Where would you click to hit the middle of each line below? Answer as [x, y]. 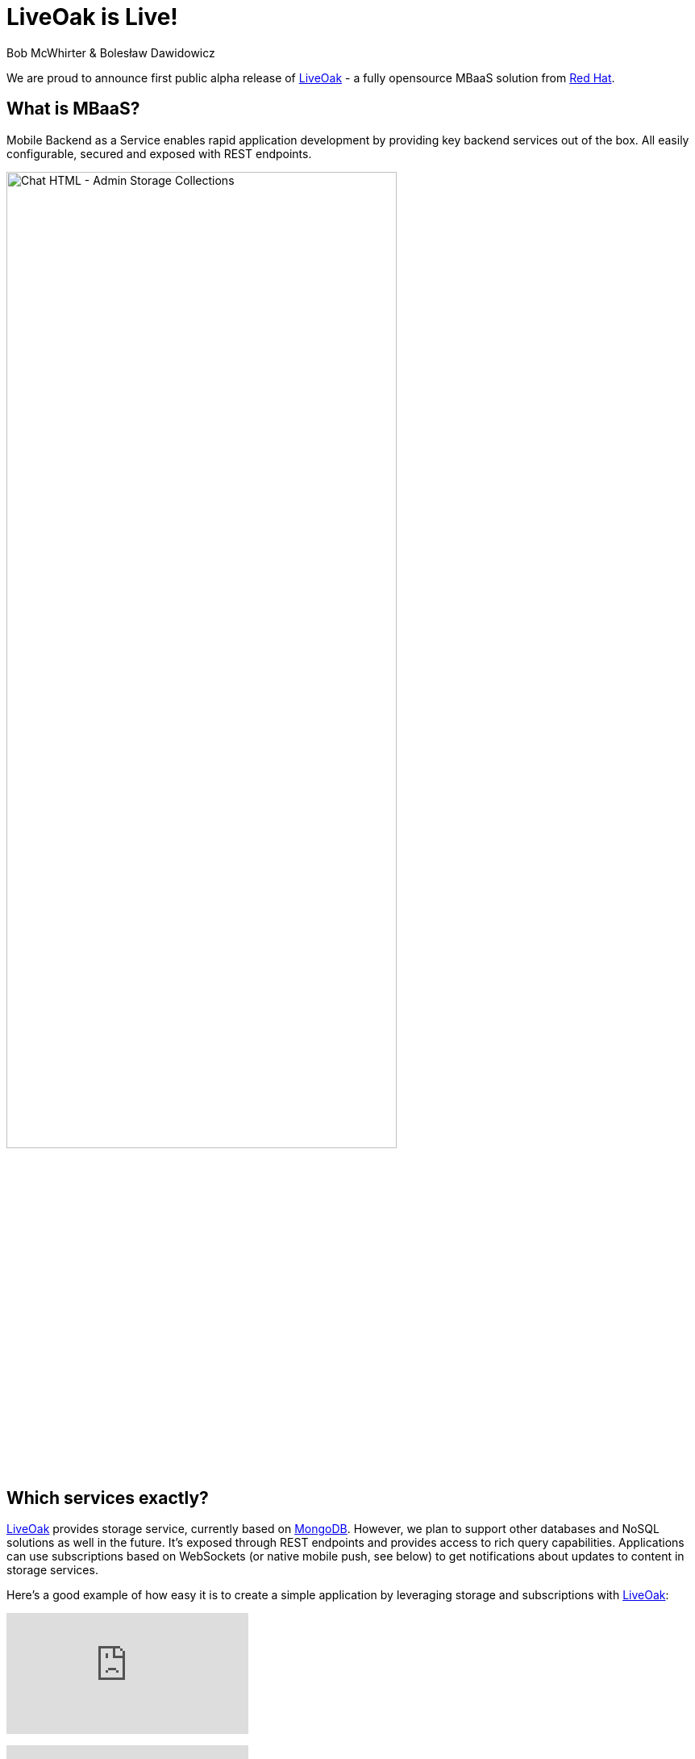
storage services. [52, 1570]
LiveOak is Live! [92, 17]
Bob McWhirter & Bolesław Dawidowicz [111, 52]
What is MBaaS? [73, 109]
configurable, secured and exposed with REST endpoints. [159, 153]
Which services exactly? [108, 1498]
